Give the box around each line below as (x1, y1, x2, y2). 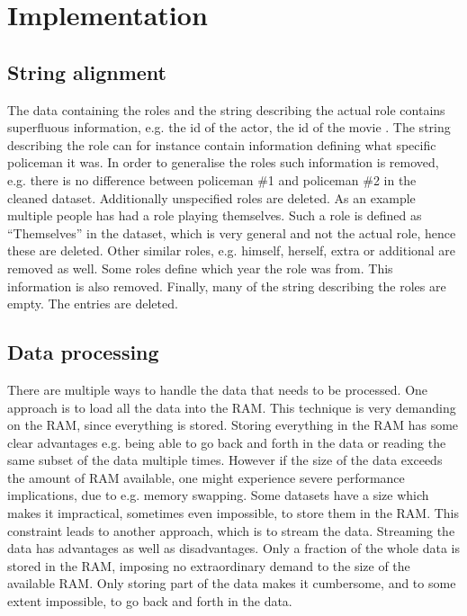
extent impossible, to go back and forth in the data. (7, 592, 292, 611)
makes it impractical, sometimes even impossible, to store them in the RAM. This (7, 504, 460, 522)
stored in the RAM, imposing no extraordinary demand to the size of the (7, 556, 410, 575)
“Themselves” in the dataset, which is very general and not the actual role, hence (7, 223, 456, 242)
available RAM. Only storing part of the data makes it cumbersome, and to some (7, 574, 456, 593)
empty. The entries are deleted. (7, 294, 178, 313)
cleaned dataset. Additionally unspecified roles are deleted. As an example (7, 188, 416, 207)
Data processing (7, 338, 159, 366)
